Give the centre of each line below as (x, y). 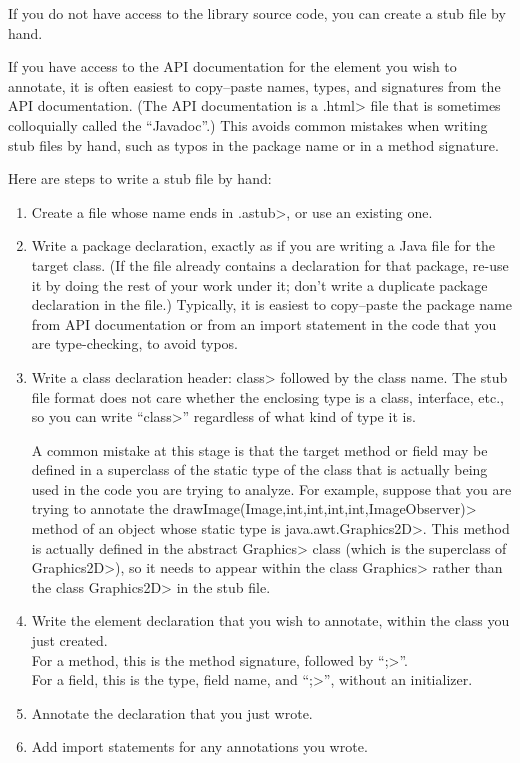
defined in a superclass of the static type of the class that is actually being (259, 469)
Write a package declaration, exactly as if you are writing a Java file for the (263, 245)
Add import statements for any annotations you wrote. (199, 746)
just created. (69, 640)
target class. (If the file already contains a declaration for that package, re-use (270, 264)
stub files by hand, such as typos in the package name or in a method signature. (253, 144)
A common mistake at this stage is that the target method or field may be (259, 449)
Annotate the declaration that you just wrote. (172, 712)
